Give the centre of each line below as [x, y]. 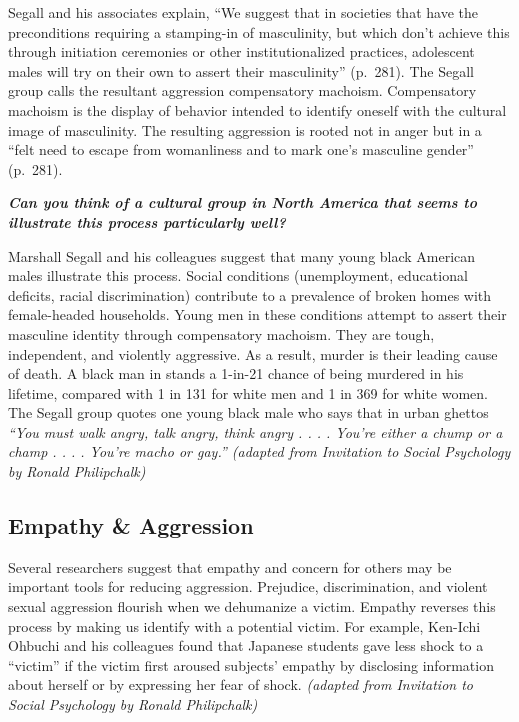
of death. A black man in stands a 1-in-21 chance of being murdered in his [236, 373]
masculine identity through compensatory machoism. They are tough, [221, 333]
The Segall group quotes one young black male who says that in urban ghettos [248, 412]
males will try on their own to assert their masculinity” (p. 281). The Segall [241, 70]
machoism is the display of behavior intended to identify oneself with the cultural [257, 109]
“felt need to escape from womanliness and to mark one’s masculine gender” [241, 149]
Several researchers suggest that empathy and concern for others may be [230, 566]
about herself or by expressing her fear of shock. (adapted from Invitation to [240, 684]
